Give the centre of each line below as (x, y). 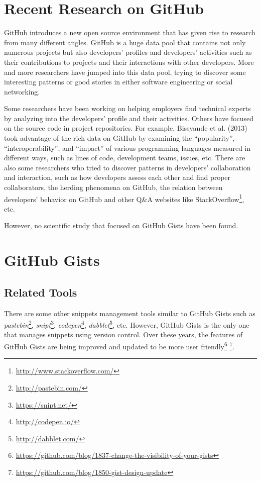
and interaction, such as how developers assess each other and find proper (117, 177)
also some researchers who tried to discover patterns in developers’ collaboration (127, 167)
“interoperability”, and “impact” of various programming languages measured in (127, 148)
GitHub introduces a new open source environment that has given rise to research (130, 32)
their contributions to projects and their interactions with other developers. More (129, 62)
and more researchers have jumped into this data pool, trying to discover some (125, 72)
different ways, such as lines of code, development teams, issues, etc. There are (125, 158)
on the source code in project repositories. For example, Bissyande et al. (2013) (126, 128)
